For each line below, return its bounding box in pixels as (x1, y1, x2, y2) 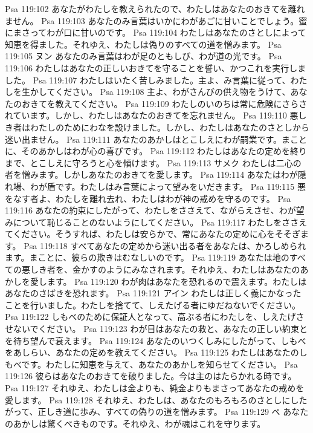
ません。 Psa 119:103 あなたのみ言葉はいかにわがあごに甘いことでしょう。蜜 (5, 14, 308, 27)
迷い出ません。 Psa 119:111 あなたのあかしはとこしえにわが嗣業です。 (5, 132, 282, 145)
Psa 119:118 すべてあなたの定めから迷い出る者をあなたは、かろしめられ (24, 239, 306, 252)
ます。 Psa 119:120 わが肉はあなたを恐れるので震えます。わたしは (47, 275, 307, 287)
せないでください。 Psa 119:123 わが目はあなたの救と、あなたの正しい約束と (5, 322, 308, 335)
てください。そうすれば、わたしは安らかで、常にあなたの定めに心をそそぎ (5, 227, 301, 240)
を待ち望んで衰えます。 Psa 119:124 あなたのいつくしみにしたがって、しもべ (5, 334, 306, 347)
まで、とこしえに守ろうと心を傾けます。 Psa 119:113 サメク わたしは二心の (5, 156, 302, 169)
